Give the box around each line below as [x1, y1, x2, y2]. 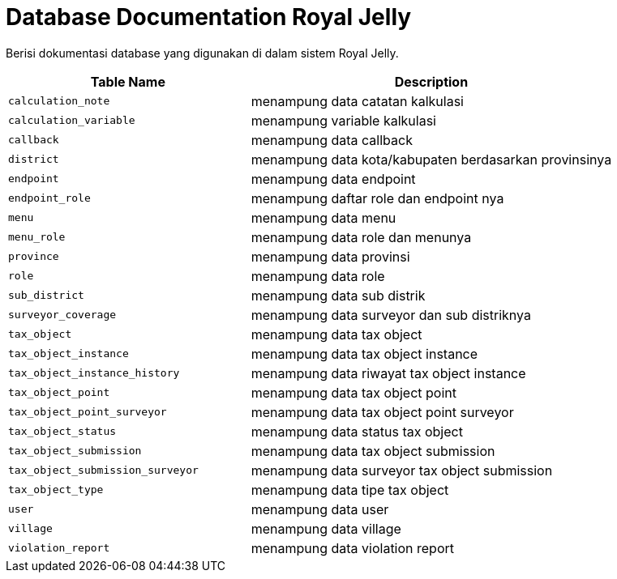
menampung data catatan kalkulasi [251, 92, 464, 109]
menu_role [8, 231, 66, 244]
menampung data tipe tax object [251, 481, 449, 498]
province [8, 250, 59, 263]
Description [394, 73, 469, 90]
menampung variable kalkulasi [251, 112, 436, 129]
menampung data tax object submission [251, 442, 495, 459]
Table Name [90, 73, 165, 90]
